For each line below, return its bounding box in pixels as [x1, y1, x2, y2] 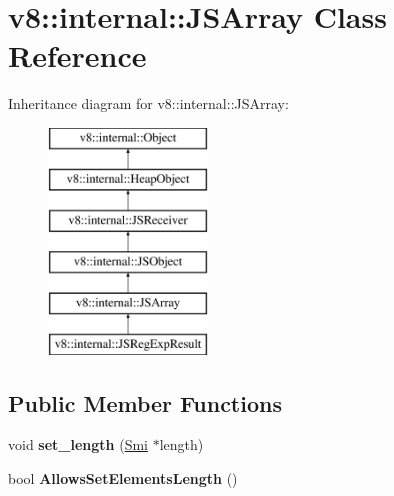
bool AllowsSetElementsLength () [8, 468, 238, 489]
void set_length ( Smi [8, 434, 148, 455]
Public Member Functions [8, 387, 282, 418]
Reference [8, 35, 147, 76]
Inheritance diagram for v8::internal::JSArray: [8, 93, 289, 114]
